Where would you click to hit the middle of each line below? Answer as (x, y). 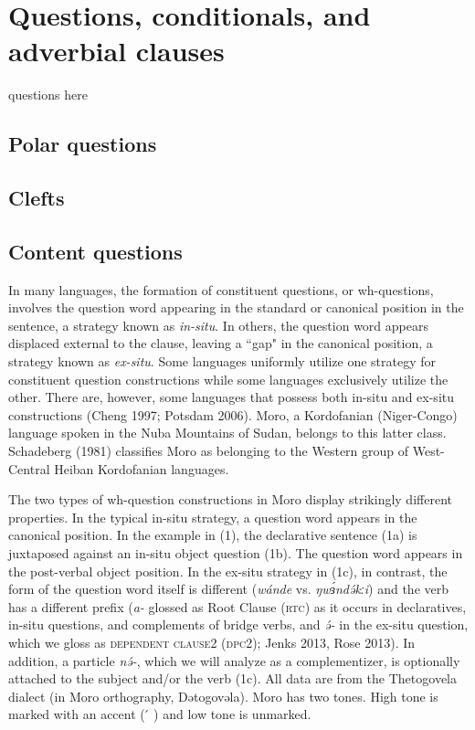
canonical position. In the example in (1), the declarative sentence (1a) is (213, 535)
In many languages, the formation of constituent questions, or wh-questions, (221, 289)
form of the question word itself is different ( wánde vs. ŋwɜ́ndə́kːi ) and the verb (228, 589)
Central (29, 468)
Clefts (37, 198)
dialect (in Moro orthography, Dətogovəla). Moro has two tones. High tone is (223, 696)
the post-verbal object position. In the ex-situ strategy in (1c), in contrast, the (228, 571)
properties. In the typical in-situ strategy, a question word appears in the (213, 517)
